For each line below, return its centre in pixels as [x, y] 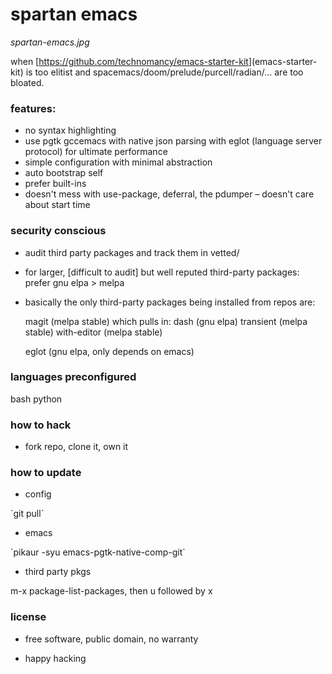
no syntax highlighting [70, 130]
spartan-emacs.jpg [50, 42]
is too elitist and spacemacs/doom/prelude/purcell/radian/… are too [164, 72]
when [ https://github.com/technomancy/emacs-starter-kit [129, 61]
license [28, 617]
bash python [36, 399]
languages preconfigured [73, 377]
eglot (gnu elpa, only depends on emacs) [109, 351]
